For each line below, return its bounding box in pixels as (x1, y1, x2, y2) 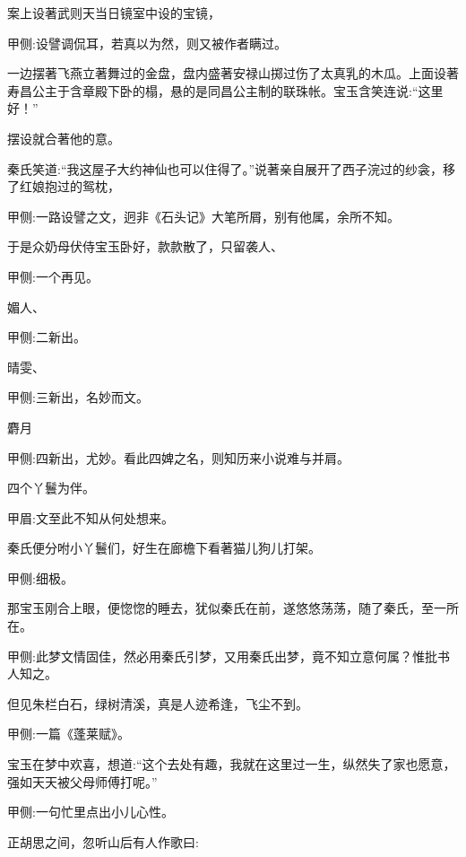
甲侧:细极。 (7, 568, 73, 587)
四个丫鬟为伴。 (7, 478, 95, 497)
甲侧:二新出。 (7, 328, 86, 346)
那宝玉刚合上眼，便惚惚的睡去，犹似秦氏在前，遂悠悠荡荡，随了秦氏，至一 (7, 599, 446, 617)
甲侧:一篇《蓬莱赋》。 (7, 724, 130, 743)
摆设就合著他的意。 (7, 128, 120, 147)
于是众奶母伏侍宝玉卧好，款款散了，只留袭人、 (7, 237, 283, 256)
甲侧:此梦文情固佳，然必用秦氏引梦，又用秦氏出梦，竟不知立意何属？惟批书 (7, 646, 450, 665)
